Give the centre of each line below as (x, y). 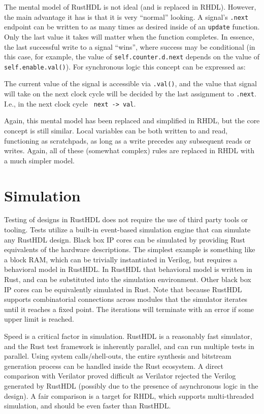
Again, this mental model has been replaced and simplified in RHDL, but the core (132, 120)
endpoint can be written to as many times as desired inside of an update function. (132, 27)
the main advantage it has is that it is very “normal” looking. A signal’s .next (126, 16)
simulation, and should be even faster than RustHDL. (88, 406)
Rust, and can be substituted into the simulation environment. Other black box (128, 279)
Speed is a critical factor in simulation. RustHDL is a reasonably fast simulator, (128, 336)
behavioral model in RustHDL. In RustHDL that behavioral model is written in (128, 269)
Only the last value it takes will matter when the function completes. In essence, (129, 36)
